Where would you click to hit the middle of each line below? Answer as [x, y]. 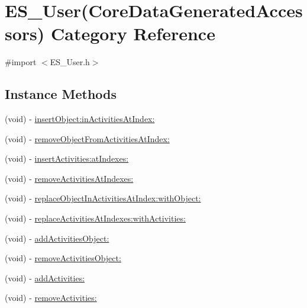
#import [21, 62]
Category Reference [133, 33]
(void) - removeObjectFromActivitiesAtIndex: [87, 138]
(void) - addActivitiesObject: [57, 238]
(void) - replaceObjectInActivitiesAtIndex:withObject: [103, 198]
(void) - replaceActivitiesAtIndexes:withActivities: [95, 218]
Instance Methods [61, 94]
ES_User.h [70, 62]
